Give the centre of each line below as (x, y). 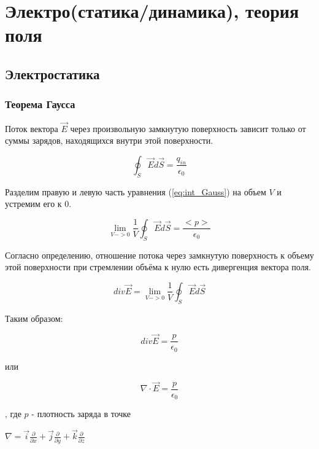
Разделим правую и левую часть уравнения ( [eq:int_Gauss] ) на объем (136, 191)
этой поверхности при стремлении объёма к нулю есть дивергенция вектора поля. (158, 267)
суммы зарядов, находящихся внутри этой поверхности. (109, 140)
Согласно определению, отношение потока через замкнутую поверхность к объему (159, 255)
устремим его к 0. (38, 204)
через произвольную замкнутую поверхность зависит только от (188, 128)
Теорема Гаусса (40, 104)
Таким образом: (34, 318)
